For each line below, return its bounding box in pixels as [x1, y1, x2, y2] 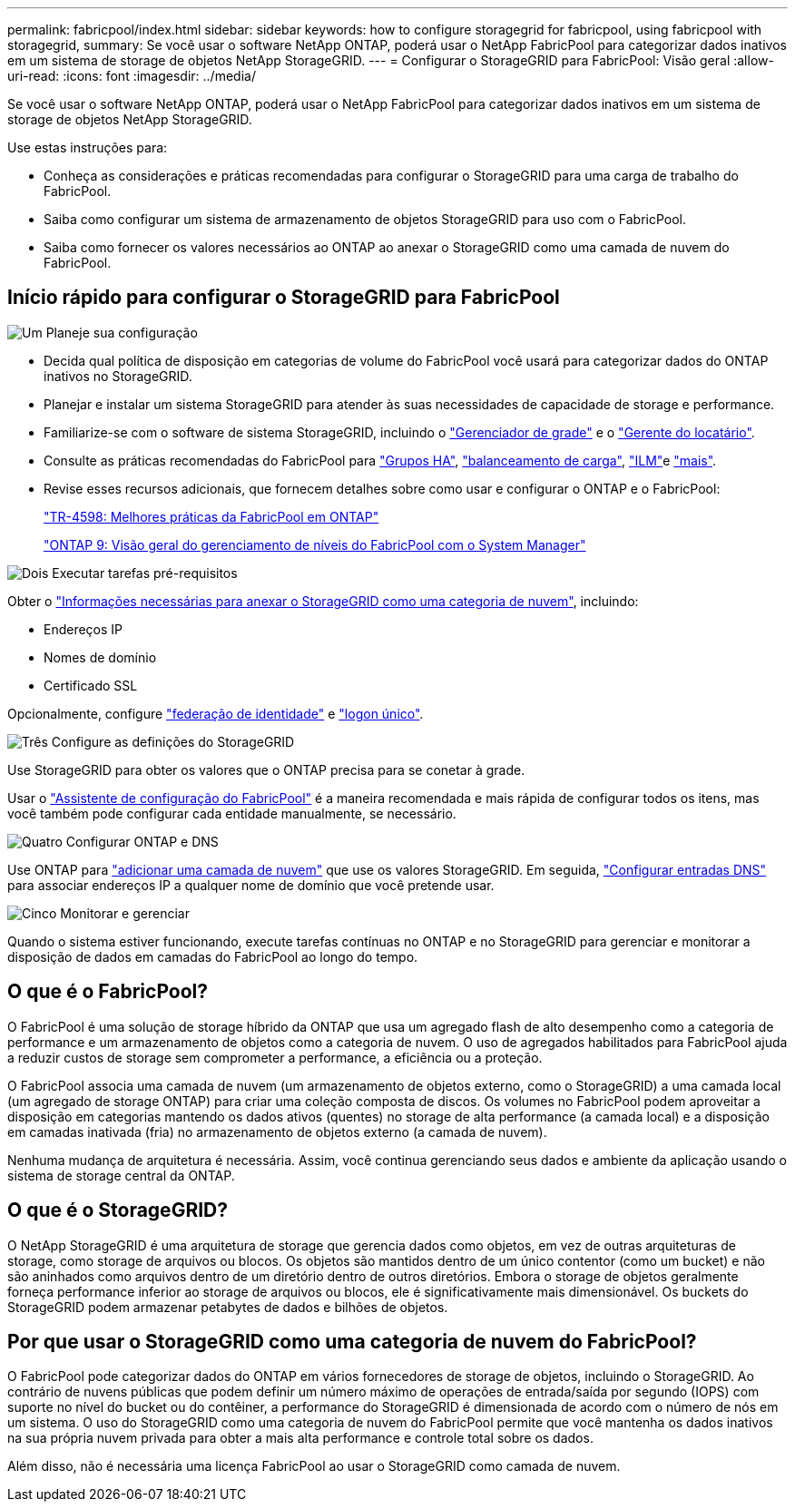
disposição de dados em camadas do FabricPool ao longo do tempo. [7, 948, 418, 965]
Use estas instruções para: [7, 140, 168, 155]
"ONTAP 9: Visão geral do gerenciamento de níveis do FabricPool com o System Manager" [44, 536, 586, 553]
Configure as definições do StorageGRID [51, 733, 295, 750]
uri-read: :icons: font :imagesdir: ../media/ [7, 68, 256, 83]
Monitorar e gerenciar [60, 905, 190, 921]
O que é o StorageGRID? [7, 1199, 228, 1222]
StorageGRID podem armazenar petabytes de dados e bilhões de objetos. [7, 1298, 448, 1315]
